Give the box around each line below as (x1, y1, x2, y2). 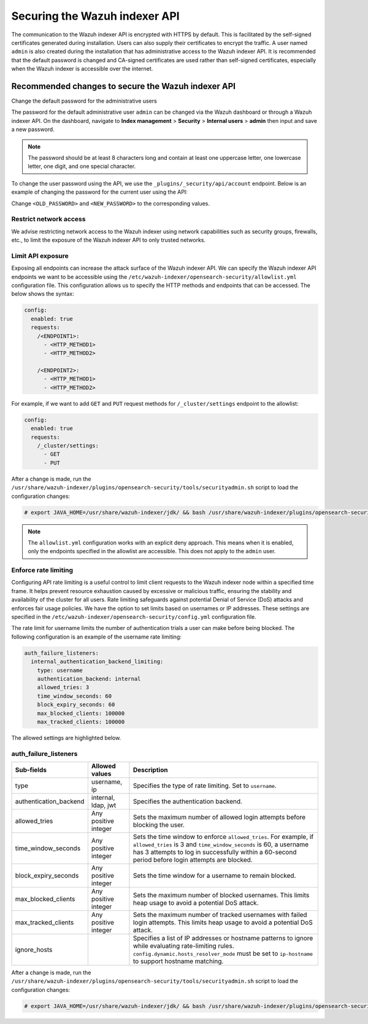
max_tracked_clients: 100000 (37, 718, 125, 725)
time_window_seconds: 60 (37, 692, 112, 699)
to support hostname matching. (132, 957, 224, 966)
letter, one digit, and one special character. (28, 163, 136, 170)
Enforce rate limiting (11, 566, 74, 575)
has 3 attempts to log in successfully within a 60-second (132, 848, 297, 857)
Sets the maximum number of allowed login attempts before (132, 813, 306, 822)
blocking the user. (132, 821, 185, 829)
